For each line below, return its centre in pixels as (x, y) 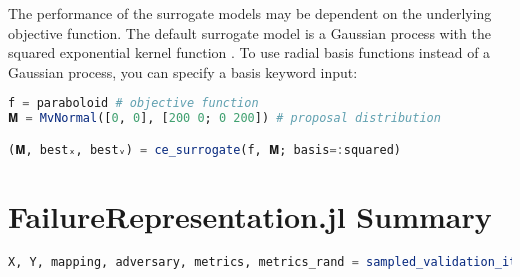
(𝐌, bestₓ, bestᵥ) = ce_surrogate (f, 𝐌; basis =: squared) (204, 149)
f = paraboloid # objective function (133, 103)
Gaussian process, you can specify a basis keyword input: (183, 71)
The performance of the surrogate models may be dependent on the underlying (250, 13)
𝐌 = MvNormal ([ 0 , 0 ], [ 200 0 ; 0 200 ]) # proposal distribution (224, 118)
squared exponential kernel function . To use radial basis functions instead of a (249, 52)
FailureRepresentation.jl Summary (250, 215)
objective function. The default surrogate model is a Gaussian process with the (249, 32)
